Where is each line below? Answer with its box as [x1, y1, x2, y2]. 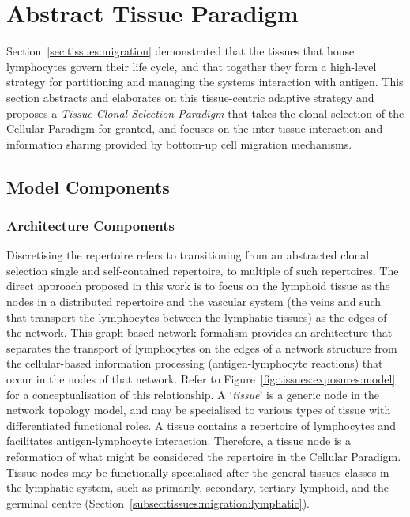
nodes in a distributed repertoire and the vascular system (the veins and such [6, 293, 382, 310]
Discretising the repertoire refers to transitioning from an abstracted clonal [6, 247, 370, 263]
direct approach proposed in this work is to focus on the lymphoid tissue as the [6, 277, 390, 294]
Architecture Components [6, 215, 175, 235]
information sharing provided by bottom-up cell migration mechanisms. [6, 135, 352, 152]
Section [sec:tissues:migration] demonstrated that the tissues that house [6, 43, 355, 59]
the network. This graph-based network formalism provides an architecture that [6, 324, 393, 341]
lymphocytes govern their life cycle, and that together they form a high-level [6, 58, 377, 74]
